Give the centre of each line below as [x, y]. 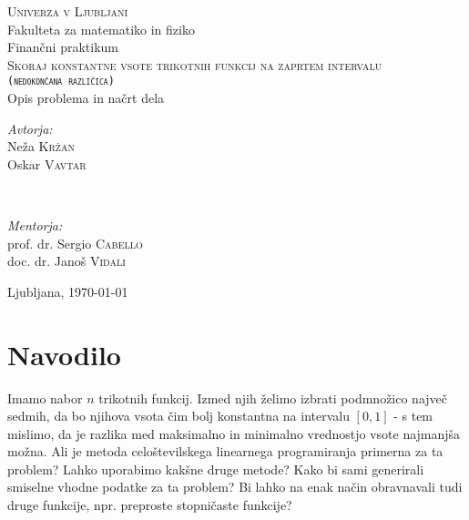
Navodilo [64, 354]
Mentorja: [35, 225]
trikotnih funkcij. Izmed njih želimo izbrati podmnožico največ [273, 398]
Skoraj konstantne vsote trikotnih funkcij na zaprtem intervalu [195, 64]
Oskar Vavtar [47, 163]
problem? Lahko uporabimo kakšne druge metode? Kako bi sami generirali [216, 469]
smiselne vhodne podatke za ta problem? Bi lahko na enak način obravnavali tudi [235, 487]
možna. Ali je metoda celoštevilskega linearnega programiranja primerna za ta [225, 451]
